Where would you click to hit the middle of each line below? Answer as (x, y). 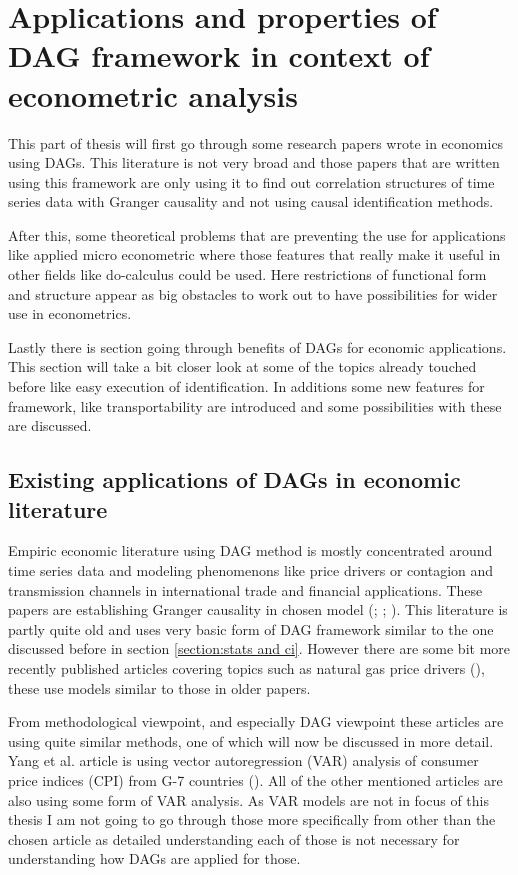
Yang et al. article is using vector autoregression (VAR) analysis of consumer (243, 760)
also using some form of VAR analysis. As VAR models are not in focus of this (249, 799)
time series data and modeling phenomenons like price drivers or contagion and (251, 570)
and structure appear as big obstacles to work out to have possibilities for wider (253, 293)
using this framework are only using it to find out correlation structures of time (251, 181)
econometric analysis (153, 94)
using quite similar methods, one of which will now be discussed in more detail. (251, 740)
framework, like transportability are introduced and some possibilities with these (255, 405)
